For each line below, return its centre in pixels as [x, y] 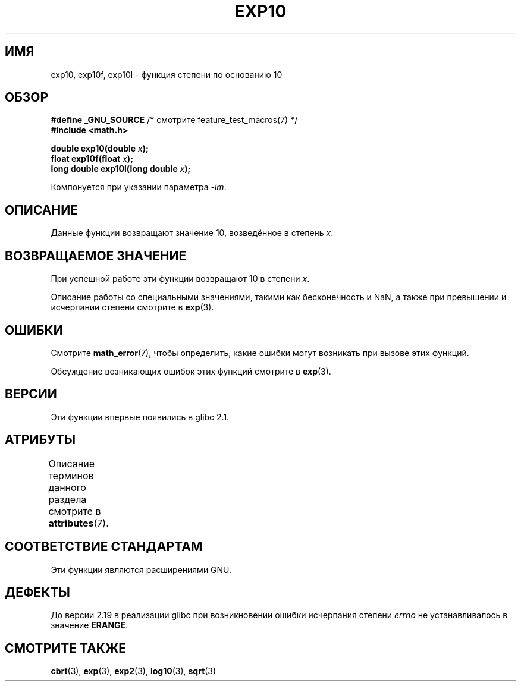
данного [67, 487]
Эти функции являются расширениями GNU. [141, 569]
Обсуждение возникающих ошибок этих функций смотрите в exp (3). [191, 371]
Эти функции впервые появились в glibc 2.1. [140, 417]
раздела [68, 499]
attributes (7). [79, 523]
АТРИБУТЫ [40, 440]
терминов [71, 475]
